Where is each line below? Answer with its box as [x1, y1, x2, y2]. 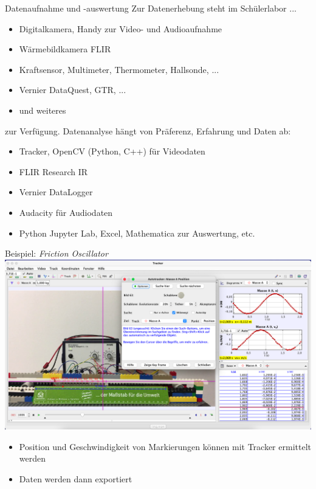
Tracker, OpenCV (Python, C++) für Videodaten [19, 145, 205, 158]
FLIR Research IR [19, 165, 88, 178]
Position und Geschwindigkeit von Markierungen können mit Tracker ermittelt [19, 440, 311, 453]
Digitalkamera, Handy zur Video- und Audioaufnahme [19, 22, 222, 35]
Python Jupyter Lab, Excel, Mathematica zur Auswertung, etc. [19, 226, 255, 239]
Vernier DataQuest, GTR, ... [19, 83, 126, 96]
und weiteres [19, 103, 66, 116]
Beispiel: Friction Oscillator [5, 247, 108, 260]
